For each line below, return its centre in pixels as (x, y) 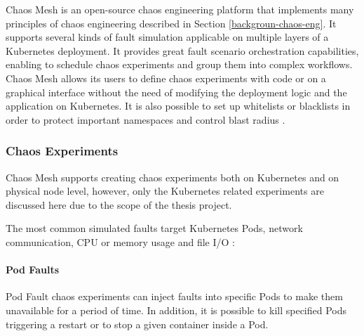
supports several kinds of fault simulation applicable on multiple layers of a (167, 37)
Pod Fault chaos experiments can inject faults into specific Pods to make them (174, 296)
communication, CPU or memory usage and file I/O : (121, 241)
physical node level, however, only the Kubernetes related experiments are (165, 191)
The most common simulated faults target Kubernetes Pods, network (154, 228)
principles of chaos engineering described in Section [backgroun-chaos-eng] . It (171, 23)
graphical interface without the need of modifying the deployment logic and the (176, 92)
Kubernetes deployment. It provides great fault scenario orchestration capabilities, (182, 50)
